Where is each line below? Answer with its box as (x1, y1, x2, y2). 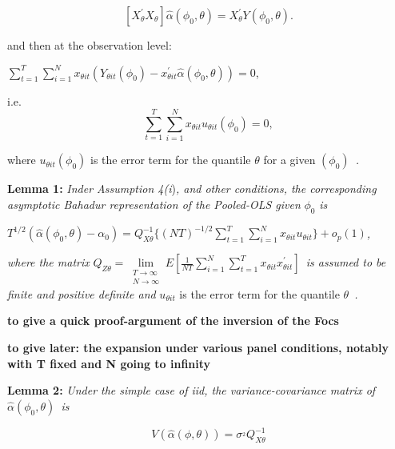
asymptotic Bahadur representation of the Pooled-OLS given (7, 195, 301, 212)
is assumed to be (305, 254, 386, 271)
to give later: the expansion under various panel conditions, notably (7, 339, 389, 356)
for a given (263, 151, 316, 168)
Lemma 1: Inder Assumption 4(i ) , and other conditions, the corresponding (7, 180, 377, 197)
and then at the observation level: (7, 37, 172, 53)
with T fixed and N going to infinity (7, 355, 211, 371)
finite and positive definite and (7, 285, 156, 302)
